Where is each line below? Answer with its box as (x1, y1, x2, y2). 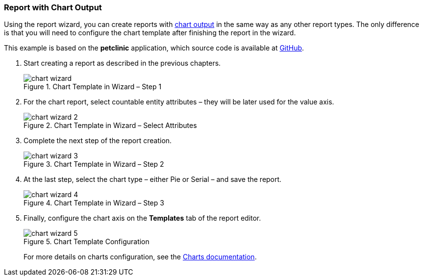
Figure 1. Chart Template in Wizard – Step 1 (24, 82, 162, 91)
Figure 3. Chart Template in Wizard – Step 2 (24, 160, 164, 169)
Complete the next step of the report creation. (24, 136, 172, 145)
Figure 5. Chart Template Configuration (24, 237, 149, 246)
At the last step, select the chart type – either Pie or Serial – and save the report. (24, 175, 282, 184)
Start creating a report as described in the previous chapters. (24, 59, 221, 68)
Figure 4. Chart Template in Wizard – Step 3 (24, 199, 164, 207)
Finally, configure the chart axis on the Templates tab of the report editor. (24, 214, 261, 223)
